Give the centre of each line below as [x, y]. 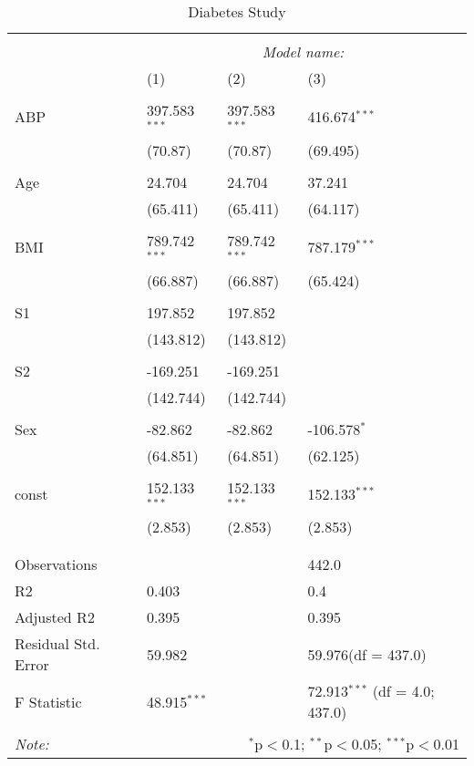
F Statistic [48, 701]
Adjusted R [51, 617]
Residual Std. [57, 644]
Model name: [303, 52]
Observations [56, 564]
